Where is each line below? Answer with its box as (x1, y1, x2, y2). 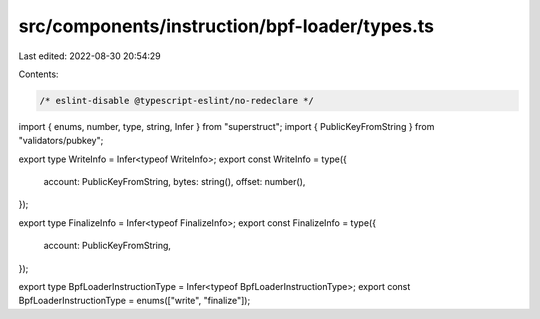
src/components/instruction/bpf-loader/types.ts (18, 15, 435, 37)
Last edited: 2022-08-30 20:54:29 (18, 50, 162, 62)
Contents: (18, 68, 59, 80)
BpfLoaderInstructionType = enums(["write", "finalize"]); (18, 295, 251, 307)
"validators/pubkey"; (18, 135, 104, 147)
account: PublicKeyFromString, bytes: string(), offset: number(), (43, 176, 306, 188)
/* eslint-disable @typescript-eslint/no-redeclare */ (39, 95, 314, 106)
